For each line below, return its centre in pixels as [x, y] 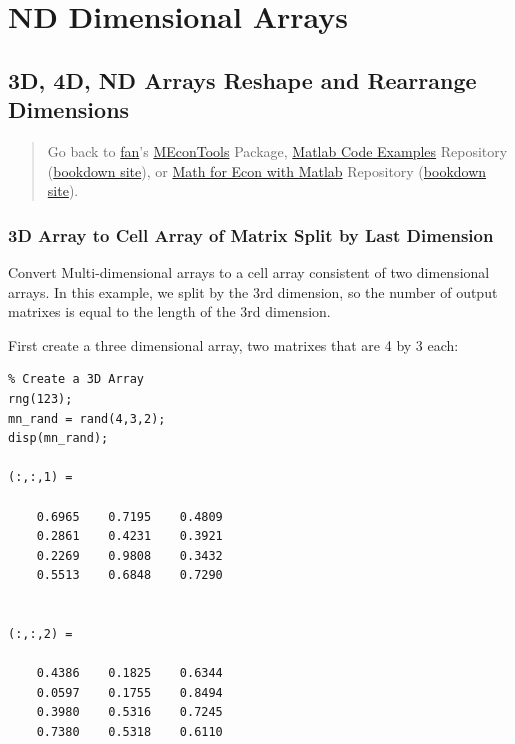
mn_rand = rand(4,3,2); [87, 418]
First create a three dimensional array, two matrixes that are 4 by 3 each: [233, 344]
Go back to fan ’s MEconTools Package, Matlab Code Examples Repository [277, 150]
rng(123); [40, 398]
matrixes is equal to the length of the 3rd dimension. [169, 311]
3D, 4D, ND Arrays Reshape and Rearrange [242, 79]
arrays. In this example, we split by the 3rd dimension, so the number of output [253, 291]
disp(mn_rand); [58, 438]
